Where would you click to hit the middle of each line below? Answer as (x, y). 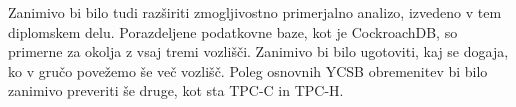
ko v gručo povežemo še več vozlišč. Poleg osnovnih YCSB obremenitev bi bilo (248, 70)
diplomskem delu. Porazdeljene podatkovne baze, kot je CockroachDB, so (233, 31)
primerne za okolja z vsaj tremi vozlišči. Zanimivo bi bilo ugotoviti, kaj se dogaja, (258, 51)
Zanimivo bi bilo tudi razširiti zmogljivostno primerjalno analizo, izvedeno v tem (255, 12)
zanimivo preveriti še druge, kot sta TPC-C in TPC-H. (176, 90)
